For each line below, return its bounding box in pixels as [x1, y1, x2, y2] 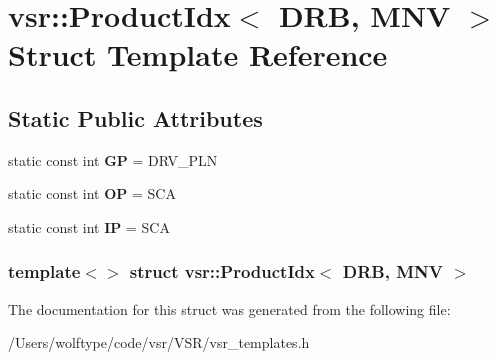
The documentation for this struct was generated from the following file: [8, 298, 451, 319]
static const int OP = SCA [8, 183, 176, 204]
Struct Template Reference [8, 34, 388, 75]
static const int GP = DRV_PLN [8, 149, 218, 170]
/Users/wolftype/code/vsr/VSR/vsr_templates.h [8, 332, 310, 353]
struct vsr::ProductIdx [129, 259, 315, 284]
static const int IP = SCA [8, 216, 170, 237]
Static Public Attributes [8, 102, 263, 133]
